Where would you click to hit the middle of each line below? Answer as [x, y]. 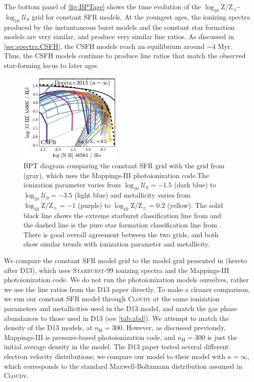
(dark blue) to [195, 185]
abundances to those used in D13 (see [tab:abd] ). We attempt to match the [116, 318]
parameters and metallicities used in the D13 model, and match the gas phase [121, 308]
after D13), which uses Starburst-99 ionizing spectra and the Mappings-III [117, 270]
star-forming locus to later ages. [52, 65]
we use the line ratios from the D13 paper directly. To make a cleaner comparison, [127, 289]
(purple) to [94, 205]
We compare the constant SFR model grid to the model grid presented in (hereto [126, 260]
